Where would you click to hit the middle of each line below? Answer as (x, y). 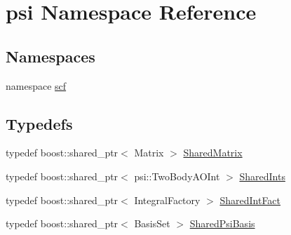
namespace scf (36, 85)
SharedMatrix (213, 153)
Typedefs (39, 123)
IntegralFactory (167, 200)
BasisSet (152, 223)
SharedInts (262, 176)
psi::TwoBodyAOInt (177, 176)
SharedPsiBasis (222, 223)
